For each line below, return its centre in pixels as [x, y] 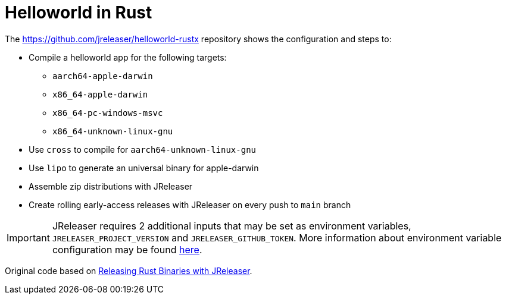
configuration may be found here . [127, 249]
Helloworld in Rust [79, 12]
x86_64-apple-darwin [100, 94]
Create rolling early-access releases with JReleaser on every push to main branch [190, 204]
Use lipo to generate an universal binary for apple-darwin [144, 168]
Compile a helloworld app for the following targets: [128, 57]
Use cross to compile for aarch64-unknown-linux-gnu [142, 149]
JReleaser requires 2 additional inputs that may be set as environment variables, [232, 226]
